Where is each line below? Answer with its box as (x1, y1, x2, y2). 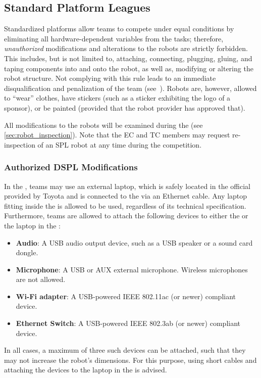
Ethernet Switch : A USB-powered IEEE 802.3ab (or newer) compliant (16, 318, 241, 328)
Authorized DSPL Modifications (4, 161, 138, 173)
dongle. (16, 247, 38, 258)
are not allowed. (16, 274, 66, 285)
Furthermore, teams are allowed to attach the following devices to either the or (4, 210, 248, 221)
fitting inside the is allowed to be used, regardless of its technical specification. (4, 200, 246, 211)
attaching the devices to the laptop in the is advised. (4, 364, 167, 375)
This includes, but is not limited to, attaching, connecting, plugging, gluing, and (4, 53, 252, 63)
